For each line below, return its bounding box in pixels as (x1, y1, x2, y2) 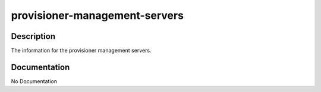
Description (11, 31, 56, 41)
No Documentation (11, 77, 58, 85)
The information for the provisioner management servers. (11, 47, 152, 54)
